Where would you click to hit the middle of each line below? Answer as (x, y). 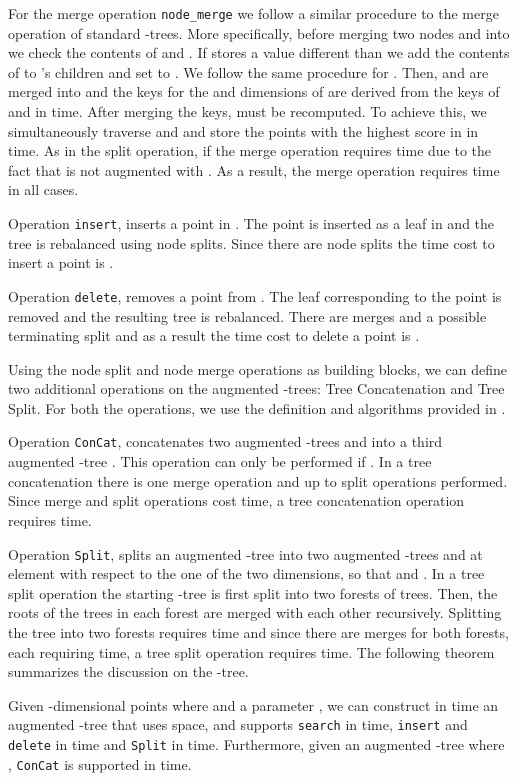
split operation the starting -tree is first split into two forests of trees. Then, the (253, 592)
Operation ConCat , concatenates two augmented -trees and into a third (225, 441)
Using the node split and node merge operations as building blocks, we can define (258, 368)
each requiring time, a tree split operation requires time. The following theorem (251, 651)
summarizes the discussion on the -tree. (128, 671)
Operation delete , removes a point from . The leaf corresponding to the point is (255, 295)
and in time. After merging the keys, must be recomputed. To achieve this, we (247, 111)
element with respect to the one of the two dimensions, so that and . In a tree (246, 573)
